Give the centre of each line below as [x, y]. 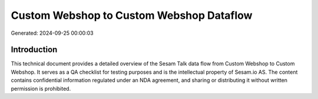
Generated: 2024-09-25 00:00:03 [52, 33]
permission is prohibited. [41, 88]
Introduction [34, 50]
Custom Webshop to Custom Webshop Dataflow [132, 15]
